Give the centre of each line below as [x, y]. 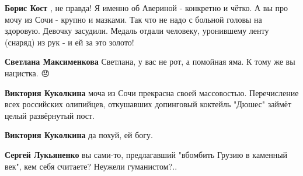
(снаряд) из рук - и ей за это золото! [69, 42]
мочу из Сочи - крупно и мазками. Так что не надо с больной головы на [133, 19]
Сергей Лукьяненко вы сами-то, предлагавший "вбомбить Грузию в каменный [146, 154]
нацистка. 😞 [27, 73]
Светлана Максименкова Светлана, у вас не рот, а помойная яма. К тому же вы [150, 61]
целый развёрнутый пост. [50, 115]
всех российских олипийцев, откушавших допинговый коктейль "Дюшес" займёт [148, 104]
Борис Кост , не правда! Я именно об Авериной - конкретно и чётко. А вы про [146, 8]
